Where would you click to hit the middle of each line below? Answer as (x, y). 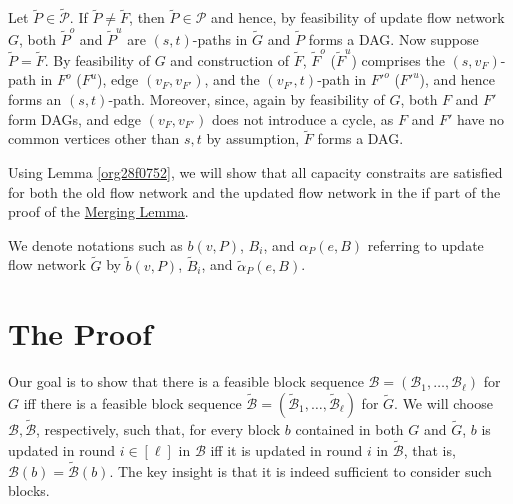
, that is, (429, 449)
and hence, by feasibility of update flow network (357, 17)
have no (480, 118)
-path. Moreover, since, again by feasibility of (246, 99)
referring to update (425, 244)
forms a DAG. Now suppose (393, 38)
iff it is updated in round (286, 449)
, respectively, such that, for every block (158, 429)
